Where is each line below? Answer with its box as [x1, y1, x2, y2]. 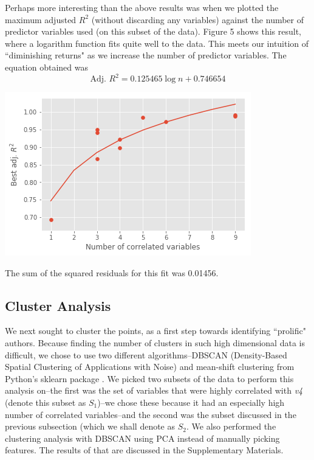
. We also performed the [186, 420, 276, 433]
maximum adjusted [5, 13, 77, 26]
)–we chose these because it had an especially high [97, 396, 285, 409]
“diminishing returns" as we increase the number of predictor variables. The [5, 49, 287, 61]
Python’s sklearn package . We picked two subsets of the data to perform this [5, 372, 294, 385]
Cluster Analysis [5, 296, 111, 315]
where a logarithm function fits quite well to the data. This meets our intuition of [5, 37, 309, 49]
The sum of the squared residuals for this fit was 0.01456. [5, 266, 219, 279]
